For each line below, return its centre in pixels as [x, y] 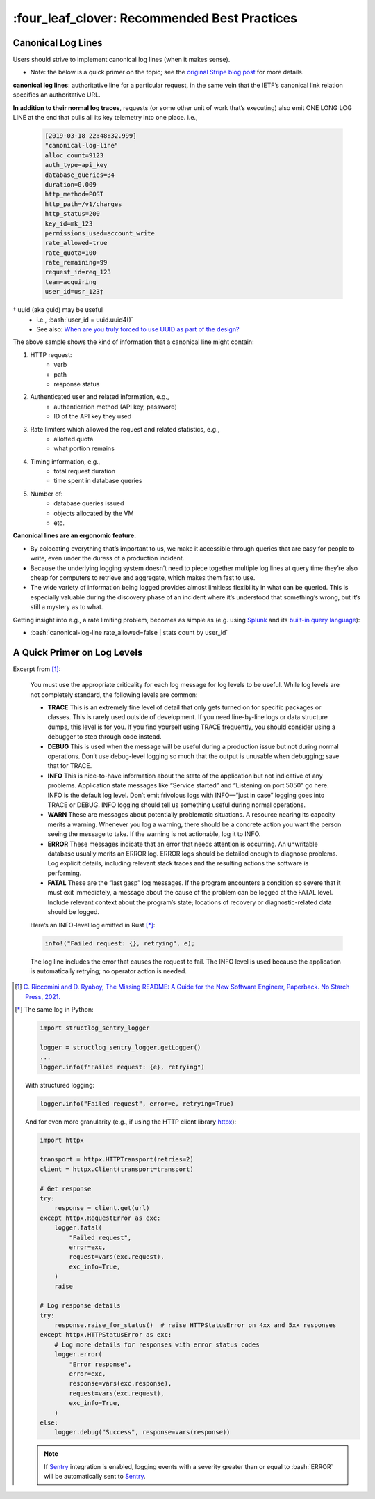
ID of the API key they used [93, 416]
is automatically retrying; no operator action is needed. [108, 971]
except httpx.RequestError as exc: [100, 1218]
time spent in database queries [98, 481]
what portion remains [84, 448]
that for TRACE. [70, 766]
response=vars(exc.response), [120, 1383]
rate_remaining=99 [76, 262]
